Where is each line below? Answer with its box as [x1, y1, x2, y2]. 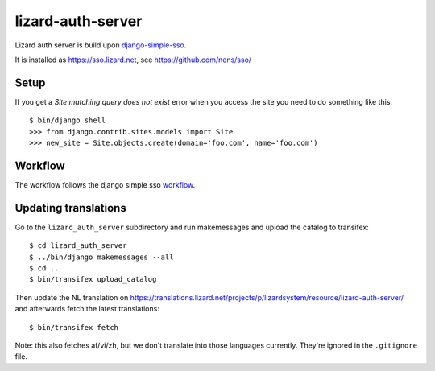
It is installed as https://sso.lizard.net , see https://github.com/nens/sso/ [14, 55, 252, 64]
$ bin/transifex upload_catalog [29, 274, 157, 284]
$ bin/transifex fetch [29, 323, 119, 332]
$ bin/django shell [29, 116, 106, 125]
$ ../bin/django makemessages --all [29, 252, 174, 262]
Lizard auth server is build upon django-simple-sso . [14, 40, 187, 50]
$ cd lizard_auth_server [29, 241, 127, 250]
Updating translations [14, 201, 126, 215]
